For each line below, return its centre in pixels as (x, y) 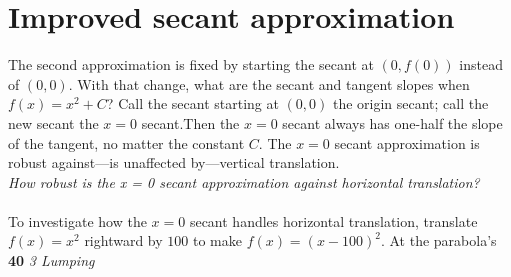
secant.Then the (190, 122)
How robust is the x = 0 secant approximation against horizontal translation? (244, 181)
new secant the (53, 122)
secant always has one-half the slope (392, 122)
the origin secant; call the (410, 103)
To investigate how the (77, 220)
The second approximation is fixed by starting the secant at (191, 64)
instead (481, 64)
